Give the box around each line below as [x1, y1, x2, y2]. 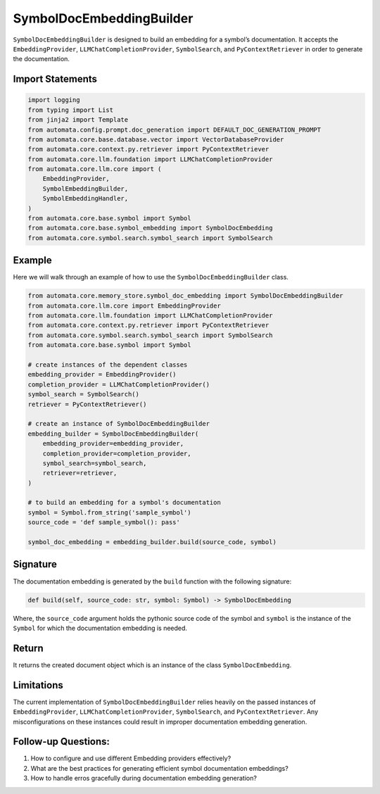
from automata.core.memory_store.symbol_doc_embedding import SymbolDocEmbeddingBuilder [27, 292, 344, 300]
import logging [27, 96, 80, 104]
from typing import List [27, 106, 114, 114]
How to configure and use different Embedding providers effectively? [30, 754, 232, 763]
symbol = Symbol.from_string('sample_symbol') [27, 508, 191, 517]
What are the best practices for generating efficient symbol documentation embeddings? [30, 764, 289, 772]
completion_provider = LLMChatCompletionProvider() [27, 380, 210, 389]
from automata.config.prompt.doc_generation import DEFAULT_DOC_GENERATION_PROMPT [27, 125, 322, 134]
